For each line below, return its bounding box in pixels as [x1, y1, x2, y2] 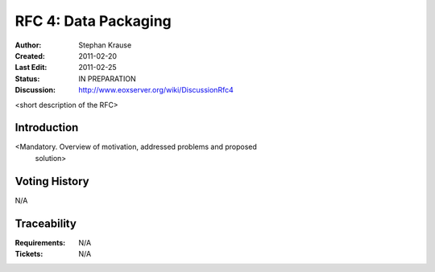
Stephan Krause [78, 40, 132, 50]
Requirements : [14, 237, 66, 247]
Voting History [14, 174, 89, 188]
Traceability [14, 216, 77, 230]
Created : [14, 51, 46, 60]
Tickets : [14, 249, 43, 258]
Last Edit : [14, 63, 48, 72]
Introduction [14, 121, 79, 134]
